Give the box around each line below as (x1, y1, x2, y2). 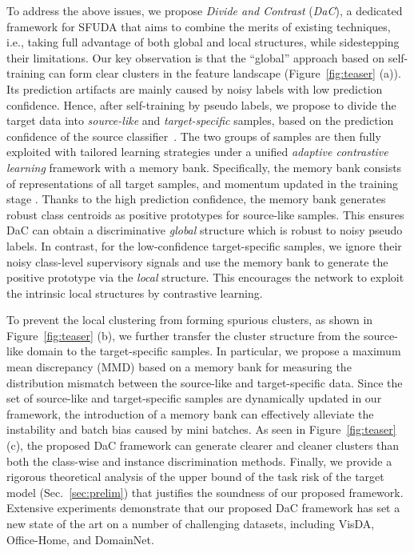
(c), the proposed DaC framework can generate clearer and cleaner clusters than (6, 437, 400, 454)
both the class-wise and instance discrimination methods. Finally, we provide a (6, 452, 392, 469)
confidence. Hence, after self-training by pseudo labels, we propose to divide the (6, 96, 396, 113)
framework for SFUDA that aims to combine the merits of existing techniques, (6, 18, 391, 34)
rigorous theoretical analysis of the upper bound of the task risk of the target (6, 468, 384, 485)
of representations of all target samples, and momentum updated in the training (6, 174, 399, 191)
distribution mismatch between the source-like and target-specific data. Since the (6, 374, 403, 391)
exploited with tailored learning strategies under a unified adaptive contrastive (6, 143, 388, 160)
